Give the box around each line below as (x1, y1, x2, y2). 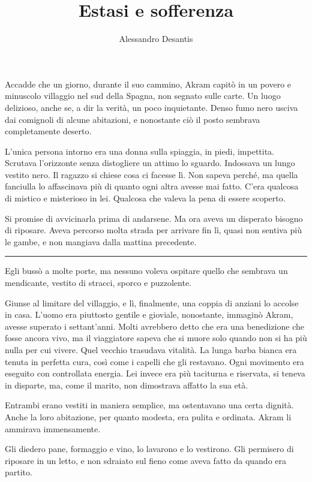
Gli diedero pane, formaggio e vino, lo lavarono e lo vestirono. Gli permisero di (5, 442, 294, 455)
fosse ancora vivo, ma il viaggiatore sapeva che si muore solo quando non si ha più (5, 332, 307, 344)
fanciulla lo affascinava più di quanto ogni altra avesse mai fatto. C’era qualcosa (5, 180, 299, 192)
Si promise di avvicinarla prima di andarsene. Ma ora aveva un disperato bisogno (5, 212, 303, 224)
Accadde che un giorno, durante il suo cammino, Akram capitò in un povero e (5, 77, 292, 90)
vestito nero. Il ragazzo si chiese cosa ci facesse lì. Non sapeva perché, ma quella (5, 168, 298, 180)
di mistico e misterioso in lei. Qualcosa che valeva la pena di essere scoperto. (5, 192, 286, 204)
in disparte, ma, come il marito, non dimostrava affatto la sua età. (5, 378, 248, 391)
